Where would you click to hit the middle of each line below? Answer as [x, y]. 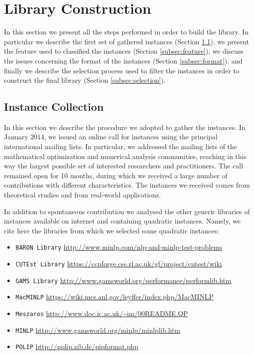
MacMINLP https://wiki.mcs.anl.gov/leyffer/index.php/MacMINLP [114, 297]
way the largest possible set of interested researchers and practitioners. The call [124, 166]
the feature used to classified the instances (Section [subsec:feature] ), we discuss [124, 51]
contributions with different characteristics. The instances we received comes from [127, 185]
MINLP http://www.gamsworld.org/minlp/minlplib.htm [98, 330]
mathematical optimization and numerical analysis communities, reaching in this [125, 156]
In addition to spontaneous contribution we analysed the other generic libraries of [127, 211]
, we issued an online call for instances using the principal [131, 137]
